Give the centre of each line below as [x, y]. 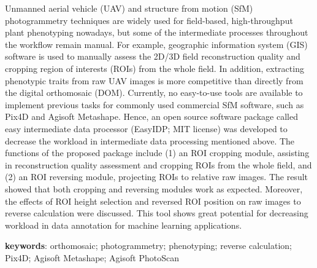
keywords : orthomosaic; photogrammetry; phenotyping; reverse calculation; [148, 246]
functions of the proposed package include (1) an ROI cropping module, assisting [157, 153]
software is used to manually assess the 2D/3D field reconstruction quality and [153, 56]
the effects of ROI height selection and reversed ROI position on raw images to [153, 201]
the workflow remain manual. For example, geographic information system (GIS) [156, 44]
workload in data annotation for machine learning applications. [124, 225]
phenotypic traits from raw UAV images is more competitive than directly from [154, 80]
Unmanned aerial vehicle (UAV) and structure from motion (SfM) [129, 8]
